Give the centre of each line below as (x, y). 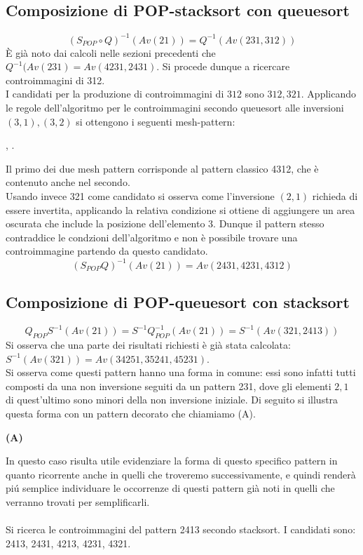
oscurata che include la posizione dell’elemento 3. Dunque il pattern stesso (165, 223)
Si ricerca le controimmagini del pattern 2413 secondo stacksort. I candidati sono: (181, 529)
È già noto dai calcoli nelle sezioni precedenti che (111, 52)
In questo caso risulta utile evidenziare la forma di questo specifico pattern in (172, 461)
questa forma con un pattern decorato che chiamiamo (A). (131, 413)
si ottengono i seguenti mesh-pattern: (156, 121)
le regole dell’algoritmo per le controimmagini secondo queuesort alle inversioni (175, 108)
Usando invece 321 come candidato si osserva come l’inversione (140, 196)
